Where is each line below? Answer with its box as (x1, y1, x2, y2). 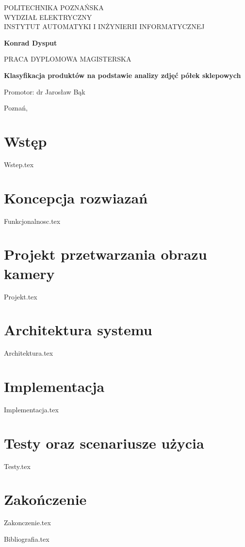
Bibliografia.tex (4, 533, 49, 544)
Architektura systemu (4, 320, 152, 340)
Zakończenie (4, 489, 87, 509)
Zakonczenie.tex (4, 517, 51, 528)
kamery (4, 263, 55, 283)
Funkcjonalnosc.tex (4, 216, 61, 226)
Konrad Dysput (4, 37, 57, 47)
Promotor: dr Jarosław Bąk (4, 86, 85, 96)
